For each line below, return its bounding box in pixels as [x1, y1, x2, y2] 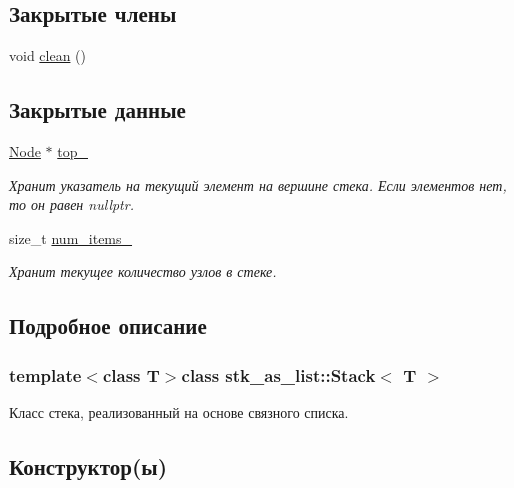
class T [102, 362, 160, 387]
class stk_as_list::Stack [181, 362, 376, 387]
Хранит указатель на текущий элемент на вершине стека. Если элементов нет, [9, 174, 507, 195]
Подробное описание [9, 310, 207, 341]
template [9, 362, 82, 387]
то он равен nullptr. [9, 194, 134, 215]
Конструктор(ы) [9, 450, 168, 481]
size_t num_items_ [9, 227, 133, 248]
